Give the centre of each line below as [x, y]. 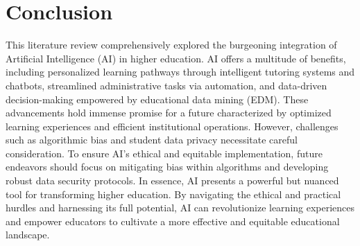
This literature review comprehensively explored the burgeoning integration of [171, 45]
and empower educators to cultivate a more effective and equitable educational [173, 221]
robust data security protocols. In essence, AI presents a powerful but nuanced [172, 181]
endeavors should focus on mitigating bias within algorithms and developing [167, 167]
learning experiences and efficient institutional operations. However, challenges [172, 126]
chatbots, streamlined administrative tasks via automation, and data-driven [166, 85]
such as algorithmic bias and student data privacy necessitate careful [152, 140]
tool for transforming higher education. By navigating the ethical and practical [173, 194]
